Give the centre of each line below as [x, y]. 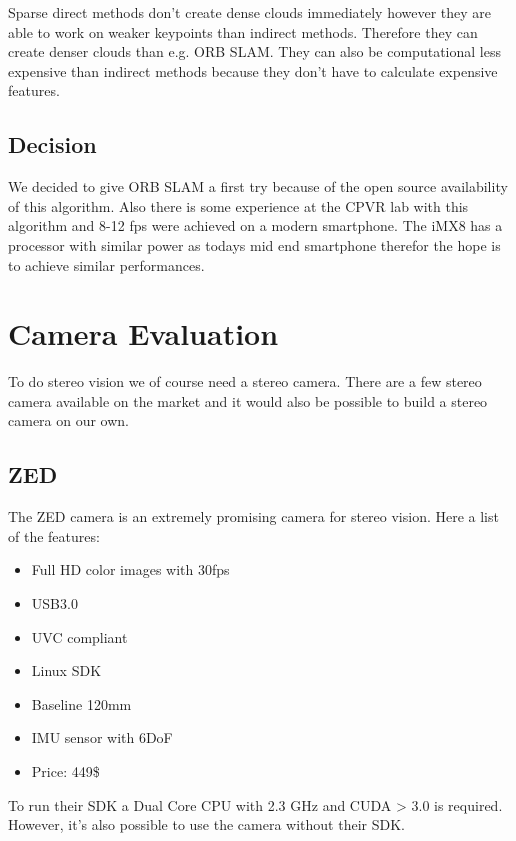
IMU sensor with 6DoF [102, 737]
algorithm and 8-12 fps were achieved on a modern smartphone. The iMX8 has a [255, 225]
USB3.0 [54, 603]
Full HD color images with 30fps [130, 569]
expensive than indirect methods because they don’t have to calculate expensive [253, 70]
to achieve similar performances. [106, 264]
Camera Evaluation [143, 333]
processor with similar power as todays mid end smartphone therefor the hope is [254, 244]
